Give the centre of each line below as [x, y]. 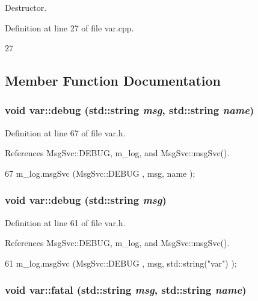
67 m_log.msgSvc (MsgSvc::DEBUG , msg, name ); [100, 173]
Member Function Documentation [113, 81]
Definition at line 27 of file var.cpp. [69, 27]
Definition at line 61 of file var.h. [65, 222]
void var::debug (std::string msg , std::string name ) [130, 110]
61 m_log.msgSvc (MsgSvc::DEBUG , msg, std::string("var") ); [121, 263]
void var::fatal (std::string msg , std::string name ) [126, 290]
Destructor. [26, 7]
